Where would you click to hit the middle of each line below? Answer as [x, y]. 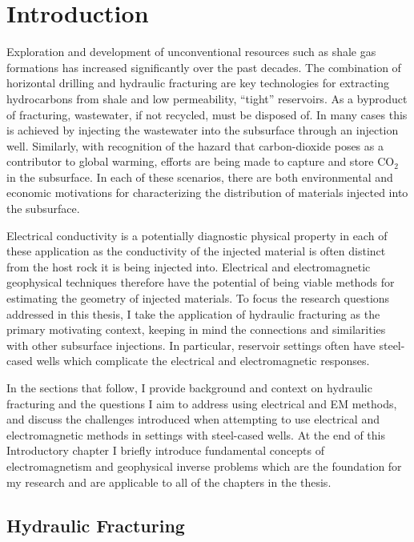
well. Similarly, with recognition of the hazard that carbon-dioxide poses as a [195, 145]
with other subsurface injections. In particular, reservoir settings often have [191, 345]
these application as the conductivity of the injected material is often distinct [196, 251]
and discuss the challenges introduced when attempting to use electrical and [193, 419]
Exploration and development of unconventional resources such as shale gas [191, 52]
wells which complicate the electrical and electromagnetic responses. [203, 361]
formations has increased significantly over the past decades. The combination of [204, 67]
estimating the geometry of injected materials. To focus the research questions [198, 298]
